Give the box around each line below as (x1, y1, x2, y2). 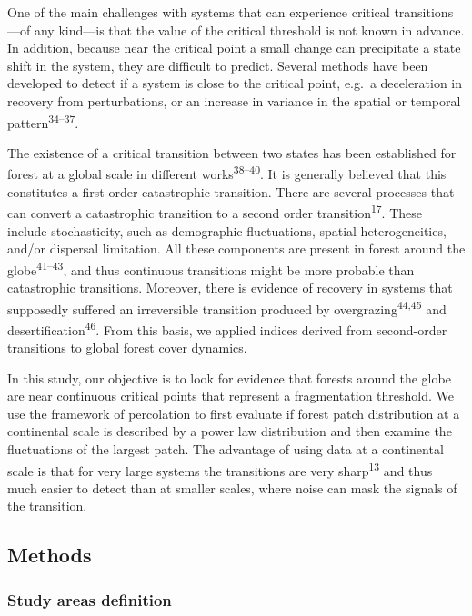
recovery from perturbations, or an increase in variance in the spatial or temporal (7, 91, 461, 110)
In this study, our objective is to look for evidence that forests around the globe (7, 368, 451, 387)
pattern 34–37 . (7, 110, 79, 132)
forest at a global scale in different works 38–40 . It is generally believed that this (7, 162, 447, 184)
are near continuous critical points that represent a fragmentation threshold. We (7, 386, 454, 405)
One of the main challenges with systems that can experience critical (7, 3, 390, 21)
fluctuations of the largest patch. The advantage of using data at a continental (7, 440, 444, 458)
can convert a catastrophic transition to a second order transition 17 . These (7, 201, 423, 222)
